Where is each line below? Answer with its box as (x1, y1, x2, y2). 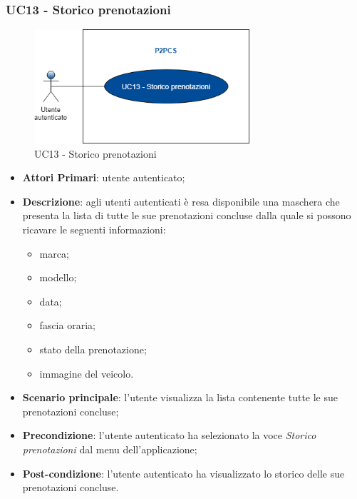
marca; (39, 246, 69, 261)
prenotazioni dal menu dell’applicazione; (22, 441, 197, 456)
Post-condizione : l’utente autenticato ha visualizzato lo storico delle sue (22, 465, 345, 480)
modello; (39, 270, 77, 285)
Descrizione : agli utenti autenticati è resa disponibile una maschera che (22, 193, 340, 208)
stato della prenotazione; (39, 342, 147, 357)
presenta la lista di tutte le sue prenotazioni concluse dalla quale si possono (22, 208, 351, 223)
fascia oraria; (39, 318, 95, 333)
